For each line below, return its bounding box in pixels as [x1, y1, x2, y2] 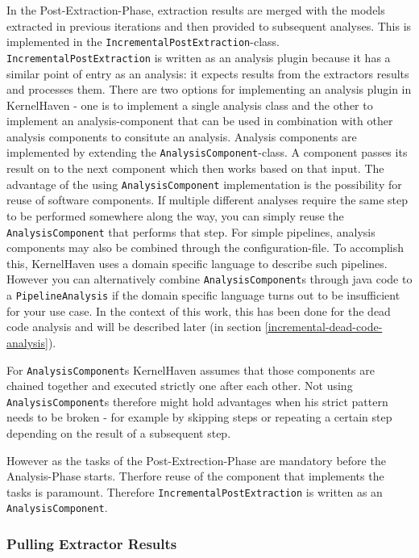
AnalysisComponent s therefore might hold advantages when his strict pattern [6, 392, 388, 409]
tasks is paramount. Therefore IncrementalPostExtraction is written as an [6, 483, 383, 500]
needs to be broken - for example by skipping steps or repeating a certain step [6, 409, 392, 426]
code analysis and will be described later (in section [6, 318, 262, 335]
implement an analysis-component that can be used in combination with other [6, 112, 393, 129]
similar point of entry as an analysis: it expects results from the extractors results [6, 65, 409, 82]
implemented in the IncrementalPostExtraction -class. [6, 33, 280, 50]
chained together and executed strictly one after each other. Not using [6, 377, 353, 394]
